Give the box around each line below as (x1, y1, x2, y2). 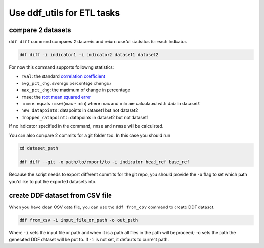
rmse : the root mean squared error (21, 94, 91, 100)
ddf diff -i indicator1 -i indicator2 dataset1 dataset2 (19, 52, 159, 58)
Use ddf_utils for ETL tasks (9, 7, 120, 18)
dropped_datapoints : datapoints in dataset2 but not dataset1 (21, 114, 149, 120)
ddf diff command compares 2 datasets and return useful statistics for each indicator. (9, 39, 188, 45)
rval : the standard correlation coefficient (21, 73, 105, 79)
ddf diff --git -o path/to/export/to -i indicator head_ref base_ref (19, 159, 190, 165)
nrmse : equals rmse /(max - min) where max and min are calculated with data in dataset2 (21, 101, 200, 106)
